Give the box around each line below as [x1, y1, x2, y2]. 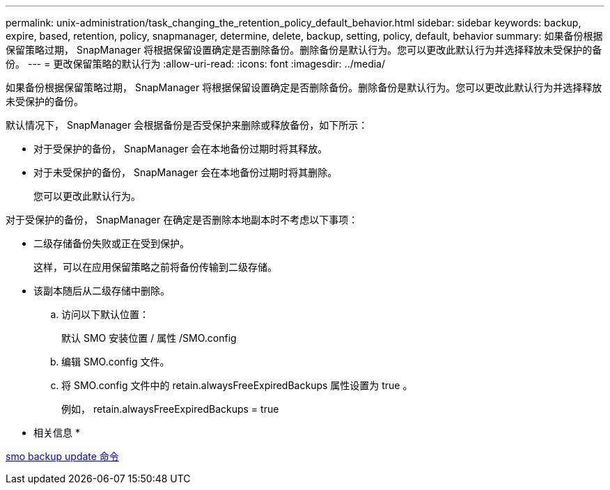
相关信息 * [33, 427, 80, 438]
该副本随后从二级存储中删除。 [33, 285, 170, 297]
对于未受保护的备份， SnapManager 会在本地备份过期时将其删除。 [33, 166, 338, 178]
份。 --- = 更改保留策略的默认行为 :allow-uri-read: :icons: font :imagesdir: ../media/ [6, 58, 386, 70]
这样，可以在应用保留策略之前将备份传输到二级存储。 [33, 261, 277, 273]
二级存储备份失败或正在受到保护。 [33, 237, 189, 249]
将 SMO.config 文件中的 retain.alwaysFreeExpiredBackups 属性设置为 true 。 [61, 379, 413, 391]
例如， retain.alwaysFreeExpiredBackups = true [61, 403, 279, 415]
